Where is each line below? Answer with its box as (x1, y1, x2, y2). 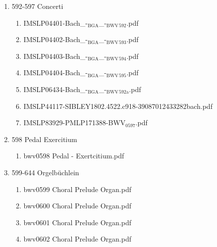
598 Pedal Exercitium (11, 134, 77, 144)
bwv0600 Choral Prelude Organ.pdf (23, 200, 131, 211)
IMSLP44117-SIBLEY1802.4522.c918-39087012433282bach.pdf (23, 100, 213, 111)
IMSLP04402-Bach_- (23, 34, 88, 45)
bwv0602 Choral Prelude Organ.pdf (23, 234, 131, 244)
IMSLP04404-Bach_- (23, 67, 88, 78)
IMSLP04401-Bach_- (23, 17, 88, 28)
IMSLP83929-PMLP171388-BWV (23, 117, 126, 128)
